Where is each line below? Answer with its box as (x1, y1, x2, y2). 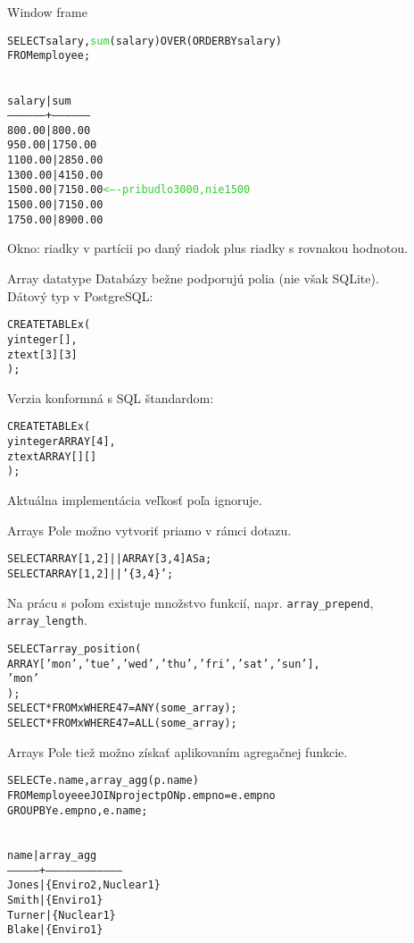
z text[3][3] (7, 348, 78, 361)
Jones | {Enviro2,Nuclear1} (7, 879, 161, 892)
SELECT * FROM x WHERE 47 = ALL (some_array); (7, 717, 237, 730)
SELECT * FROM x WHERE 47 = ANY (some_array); (7, 702, 237, 715)
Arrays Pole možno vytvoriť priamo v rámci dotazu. (7, 520, 292, 539)
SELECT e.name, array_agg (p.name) (7, 774, 199, 787)
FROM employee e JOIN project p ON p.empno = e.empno (7, 789, 276, 803)
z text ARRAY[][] (7, 450, 97, 463)
